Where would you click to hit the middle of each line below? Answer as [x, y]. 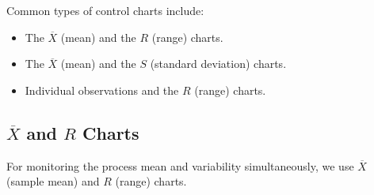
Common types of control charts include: [105, 10]
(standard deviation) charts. [218, 64]
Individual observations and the [102, 90]
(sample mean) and [53, 181]
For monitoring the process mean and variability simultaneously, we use [180, 165]
